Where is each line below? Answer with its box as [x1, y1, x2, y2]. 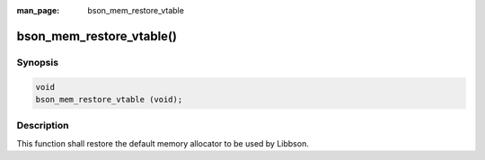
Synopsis [16, 56, 58, 68]
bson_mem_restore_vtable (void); [35, 94, 183, 104]
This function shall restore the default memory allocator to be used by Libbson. [16, 138, 309, 148]
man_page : [16, 5, 60, 15]
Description [16, 120, 69, 132]
